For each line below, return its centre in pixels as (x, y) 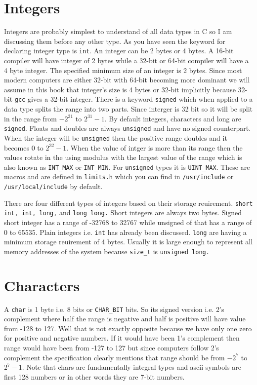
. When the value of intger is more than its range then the (154, 147)
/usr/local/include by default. (53, 186)
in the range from (31, 118)
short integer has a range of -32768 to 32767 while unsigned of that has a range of (128, 222)
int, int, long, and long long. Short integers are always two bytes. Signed (123, 212)
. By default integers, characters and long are (173, 118)
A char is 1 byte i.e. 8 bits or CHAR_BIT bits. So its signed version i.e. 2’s (114, 309)
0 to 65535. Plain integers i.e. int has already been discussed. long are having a (125, 232)
